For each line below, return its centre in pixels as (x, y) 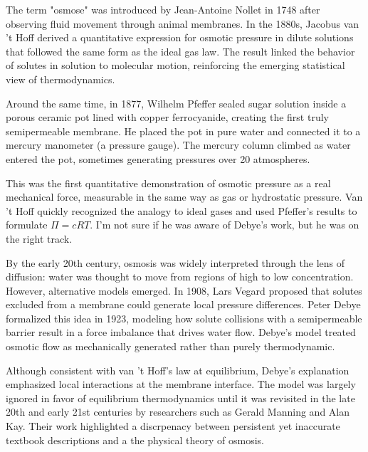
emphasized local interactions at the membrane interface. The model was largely (181, 384)
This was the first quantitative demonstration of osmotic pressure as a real (168, 183)
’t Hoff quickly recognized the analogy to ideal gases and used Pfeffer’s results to (182, 210)
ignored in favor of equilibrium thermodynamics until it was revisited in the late (180, 398)
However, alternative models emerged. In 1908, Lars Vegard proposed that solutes (184, 290)
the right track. (39, 238)
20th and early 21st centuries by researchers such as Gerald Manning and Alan (178, 412)
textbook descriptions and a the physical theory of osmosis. (135, 440)
